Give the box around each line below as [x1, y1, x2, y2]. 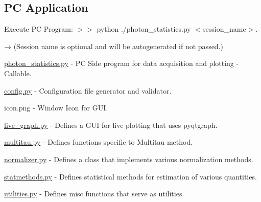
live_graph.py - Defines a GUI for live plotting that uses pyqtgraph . [4, 119, 218, 130]
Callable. [4, 68, 32, 78]
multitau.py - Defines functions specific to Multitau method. [4, 137, 193, 147]
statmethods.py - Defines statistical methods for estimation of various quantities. [4, 171, 257, 182]
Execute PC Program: [4, 24, 73, 34]
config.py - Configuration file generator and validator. [4, 85, 172, 96]
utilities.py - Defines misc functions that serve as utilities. [4, 188, 184, 199]
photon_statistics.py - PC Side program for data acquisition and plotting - [4, 58, 239, 69]
